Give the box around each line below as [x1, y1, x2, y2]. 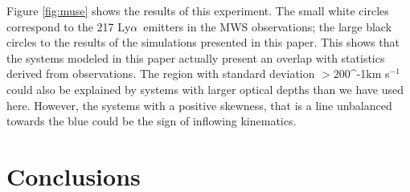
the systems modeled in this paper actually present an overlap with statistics [6, 49, 385, 66]
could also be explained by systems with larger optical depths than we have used [6, 80, 404, 97]
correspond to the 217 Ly [6, 18, 131, 35]
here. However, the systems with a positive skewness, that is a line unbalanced [6, 96, 392, 113]
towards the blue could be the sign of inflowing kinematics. [6, 112, 297, 129]
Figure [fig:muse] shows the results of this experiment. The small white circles [6, 2, 389, 18]
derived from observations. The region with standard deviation [6, 65, 315, 82]
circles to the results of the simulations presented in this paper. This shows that [6, 34, 400, 51]
